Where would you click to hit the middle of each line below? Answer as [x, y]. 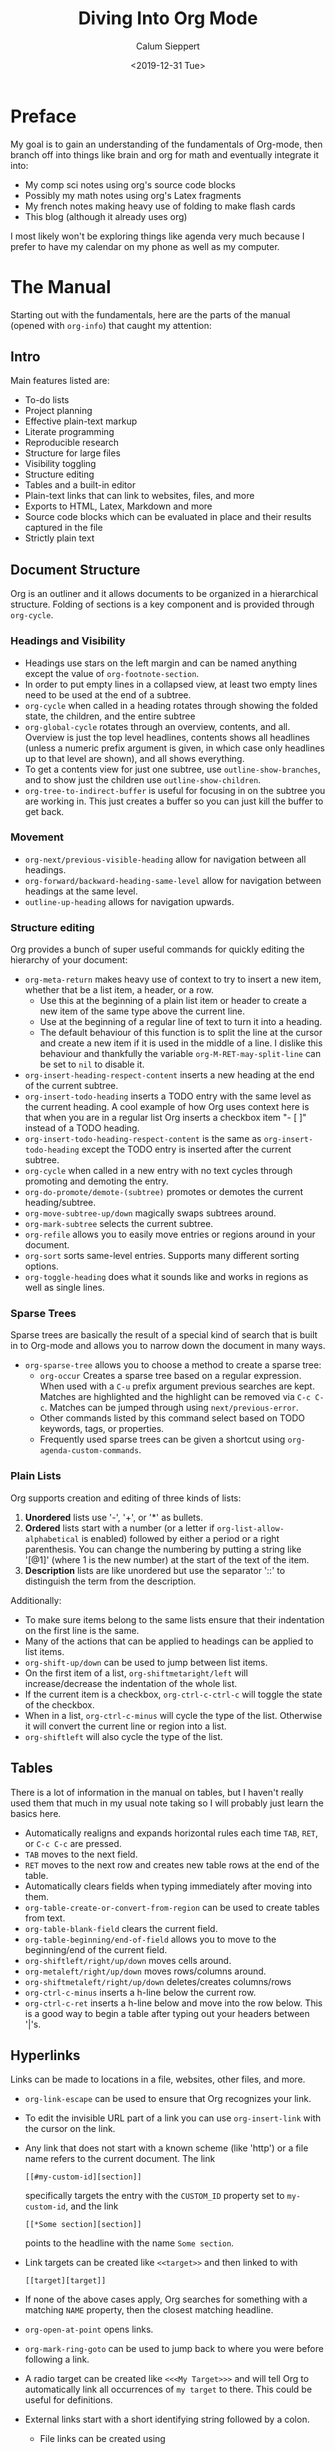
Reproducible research [72, 443]
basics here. [36, 1813]
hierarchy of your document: [69, 960]
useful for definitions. [68, 2400]
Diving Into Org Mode [168, 18]
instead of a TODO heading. [82, 1128]
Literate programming [69, 432]
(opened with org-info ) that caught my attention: [111, 325]
